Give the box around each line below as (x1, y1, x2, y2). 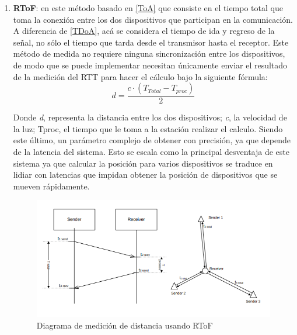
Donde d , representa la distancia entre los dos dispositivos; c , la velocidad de (13, 111, 287, 123)
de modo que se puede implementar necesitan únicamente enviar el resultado (13, 58, 288, 71)
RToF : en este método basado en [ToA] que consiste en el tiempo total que (13, 2, 283, 13)
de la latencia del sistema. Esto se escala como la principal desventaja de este (13, 145, 289, 157)
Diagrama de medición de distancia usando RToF (36, 319, 213, 331)
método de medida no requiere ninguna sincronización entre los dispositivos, (13, 47, 285, 60)
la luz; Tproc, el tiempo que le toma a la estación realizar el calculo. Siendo (13, 122, 283, 134)
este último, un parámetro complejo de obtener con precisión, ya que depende (13, 134, 291, 146)
